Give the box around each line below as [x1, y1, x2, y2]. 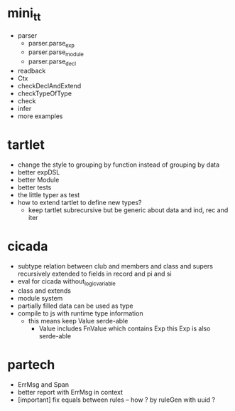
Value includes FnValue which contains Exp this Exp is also [38, 324, 211, 333]
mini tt [7, 5, 41, 24]
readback [17, 66, 46, 75]
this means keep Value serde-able [28, 316, 129, 325]
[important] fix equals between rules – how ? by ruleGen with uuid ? [17, 395, 215, 404]
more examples [17, 112, 63, 120]
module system [17, 293, 63, 302]
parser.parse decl [28, 57, 77, 67]
